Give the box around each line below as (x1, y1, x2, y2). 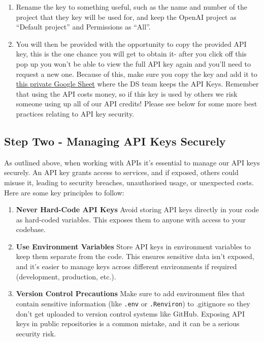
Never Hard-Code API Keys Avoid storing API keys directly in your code (16, 204, 259, 215)
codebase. (16, 224, 46, 235)
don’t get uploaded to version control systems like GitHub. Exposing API (16, 308, 245, 319)
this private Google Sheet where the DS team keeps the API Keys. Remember (16, 78, 259, 89)
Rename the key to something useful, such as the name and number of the (16, 2, 247, 12)
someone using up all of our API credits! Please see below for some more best (16, 98, 257, 109)
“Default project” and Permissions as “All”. (16, 21, 151, 32)
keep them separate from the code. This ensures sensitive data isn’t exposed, (16, 251, 254, 262)
